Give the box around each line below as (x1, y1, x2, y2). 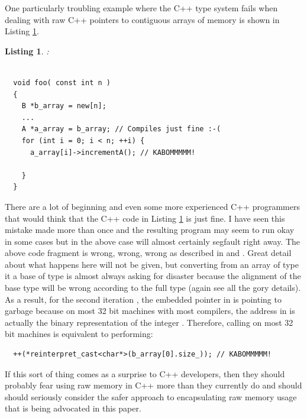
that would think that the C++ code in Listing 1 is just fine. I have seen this (5, 212, 285, 224)
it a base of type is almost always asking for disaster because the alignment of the (5, 270, 301, 282)
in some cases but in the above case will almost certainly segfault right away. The (5, 235, 300, 247)
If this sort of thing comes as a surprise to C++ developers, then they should (5, 367, 285, 380)
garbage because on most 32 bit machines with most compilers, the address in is (5, 304, 295, 317)
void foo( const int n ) (13, 78, 111, 87)
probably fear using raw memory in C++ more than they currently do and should (5, 379, 302, 391)
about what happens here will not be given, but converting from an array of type (5, 258, 299, 270)
